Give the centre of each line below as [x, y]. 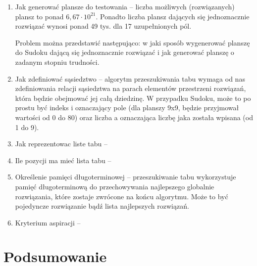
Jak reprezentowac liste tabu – [61, 144]
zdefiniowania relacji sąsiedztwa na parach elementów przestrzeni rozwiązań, [130, 88]
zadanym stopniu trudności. [57, 62]
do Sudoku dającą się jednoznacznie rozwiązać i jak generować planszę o [125, 52]
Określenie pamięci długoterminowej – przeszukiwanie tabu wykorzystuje [126, 177]
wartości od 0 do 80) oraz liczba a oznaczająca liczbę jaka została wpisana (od [134, 117]
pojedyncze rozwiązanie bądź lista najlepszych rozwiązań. [102, 206]
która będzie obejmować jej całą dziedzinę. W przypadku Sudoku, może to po [133, 98]
